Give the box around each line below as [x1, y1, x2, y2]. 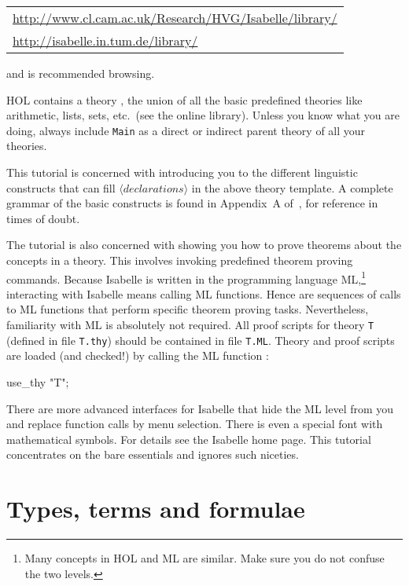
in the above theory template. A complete [191, 179, 393, 196]
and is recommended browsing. [6, 65, 155, 81]
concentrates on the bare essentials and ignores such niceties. [6, 446, 299, 463]
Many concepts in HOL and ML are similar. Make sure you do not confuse [24, 550, 385, 566]
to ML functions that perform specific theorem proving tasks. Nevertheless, [6, 301, 369, 317]
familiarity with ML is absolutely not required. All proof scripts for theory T [6, 317, 374, 333]
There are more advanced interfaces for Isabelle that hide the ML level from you [6, 400, 394, 416]
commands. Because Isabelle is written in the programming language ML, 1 [6, 268, 366, 287]
